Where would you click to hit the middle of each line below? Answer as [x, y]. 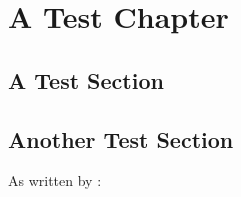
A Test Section [86, 79]
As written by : [55, 180]
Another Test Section [121, 138]
